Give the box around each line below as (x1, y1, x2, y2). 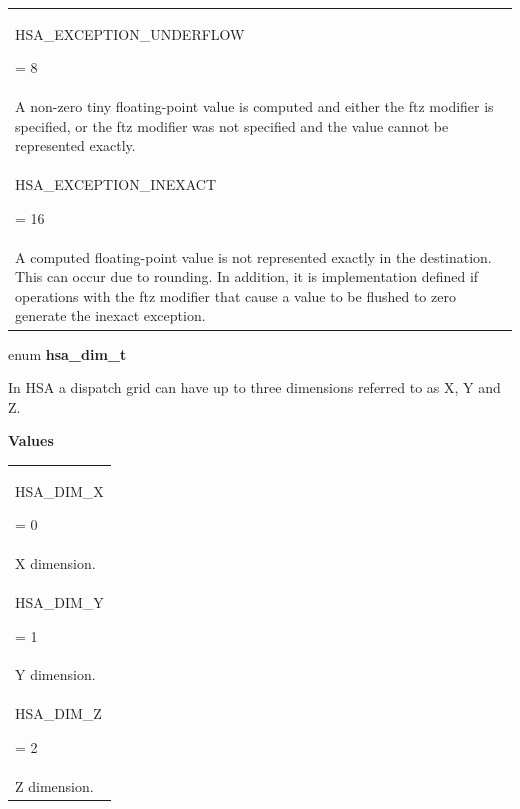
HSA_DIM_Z (15, 703, 102, 724)
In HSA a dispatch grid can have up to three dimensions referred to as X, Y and (8, 377, 501, 398)
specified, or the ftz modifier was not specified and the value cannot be (15, 115, 449, 136)
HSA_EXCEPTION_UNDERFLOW (15, 23, 245, 44)
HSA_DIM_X (15, 480, 104, 501)
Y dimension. (15, 664, 96, 685)
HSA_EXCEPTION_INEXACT (15, 174, 217, 195)
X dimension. (15, 553, 96, 574)
